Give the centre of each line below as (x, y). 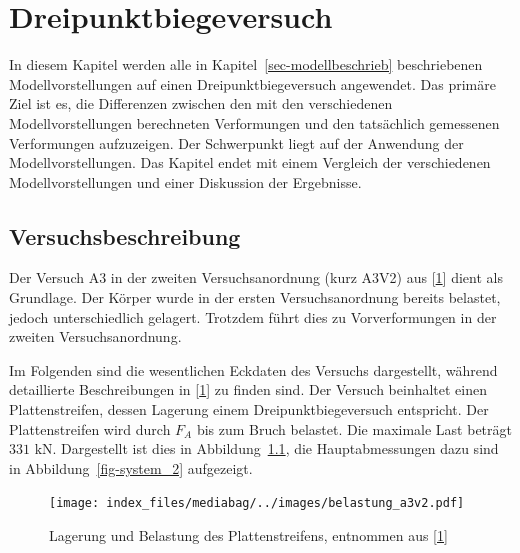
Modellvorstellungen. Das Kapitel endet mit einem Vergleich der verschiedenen (250, 162)
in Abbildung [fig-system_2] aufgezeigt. (131, 467)
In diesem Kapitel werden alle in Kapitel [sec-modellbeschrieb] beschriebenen (246, 64)
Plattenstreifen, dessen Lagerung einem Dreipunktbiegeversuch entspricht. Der (249, 409)
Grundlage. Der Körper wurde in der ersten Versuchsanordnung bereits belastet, (255, 297)
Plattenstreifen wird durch (90, 428)
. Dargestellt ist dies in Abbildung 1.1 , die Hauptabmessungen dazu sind (275, 448)
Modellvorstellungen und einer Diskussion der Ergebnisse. (185, 181)
